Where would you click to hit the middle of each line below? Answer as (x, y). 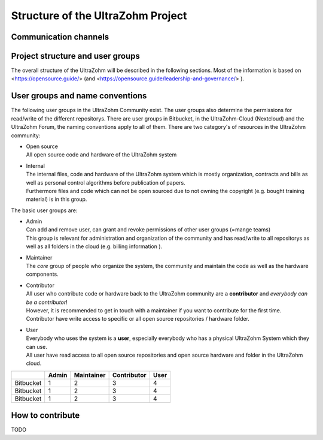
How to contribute (45, 416)
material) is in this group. (57, 199)
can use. (37, 346)
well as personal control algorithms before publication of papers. (106, 182)
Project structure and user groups (76, 56)
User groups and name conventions (79, 96)
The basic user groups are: (44, 210)
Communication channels (60, 37)
